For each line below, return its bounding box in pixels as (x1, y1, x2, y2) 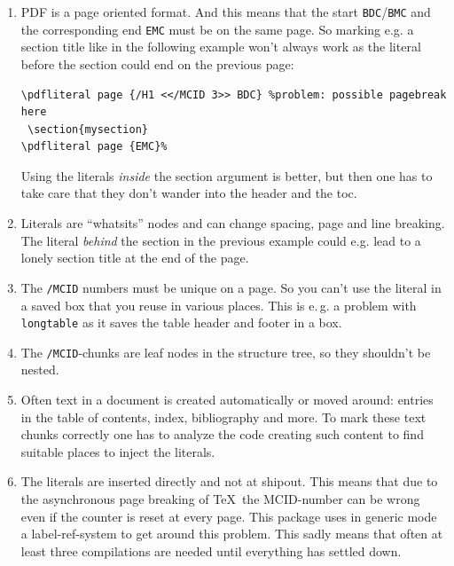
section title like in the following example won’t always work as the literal (20, 37, 421, 56)
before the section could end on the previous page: (20, 54, 294, 73)
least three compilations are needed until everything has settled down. (20, 541, 402, 560)
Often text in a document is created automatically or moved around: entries (20, 390, 434, 408)
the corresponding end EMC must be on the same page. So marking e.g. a (20, 20, 414, 38)
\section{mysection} (27, 122, 148, 136)
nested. (20, 360, 59, 379)
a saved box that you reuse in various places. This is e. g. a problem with (20, 295, 417, 314)
